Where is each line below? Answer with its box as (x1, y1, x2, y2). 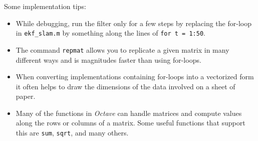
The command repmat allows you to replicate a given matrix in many (16, 44, 229, 55)
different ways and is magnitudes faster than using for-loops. (16, 54, 201, 65)
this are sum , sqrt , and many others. (16, 127, 129, 138)
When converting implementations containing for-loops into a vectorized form (16, 71, 254, 82)
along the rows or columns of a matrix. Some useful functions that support (16, 117, 245, 128)
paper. (16, 91, 36, 101)
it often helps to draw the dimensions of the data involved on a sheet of (16, 81, 235, 91)
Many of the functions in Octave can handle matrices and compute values (16, 107, 242, 118)
